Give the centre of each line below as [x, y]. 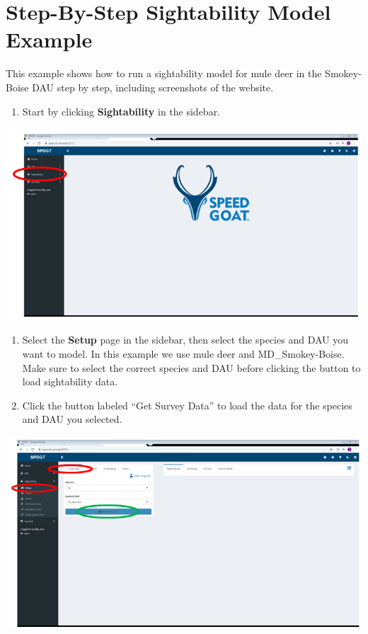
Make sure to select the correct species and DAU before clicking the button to [191, 367]
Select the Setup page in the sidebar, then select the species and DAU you [185, 340]
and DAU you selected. [72, 419]
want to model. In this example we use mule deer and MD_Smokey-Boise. [183, 354]
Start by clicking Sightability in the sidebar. [121, 111]
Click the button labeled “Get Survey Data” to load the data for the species [187, 405]
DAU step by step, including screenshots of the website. [153, 87]
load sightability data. [70, 381]
